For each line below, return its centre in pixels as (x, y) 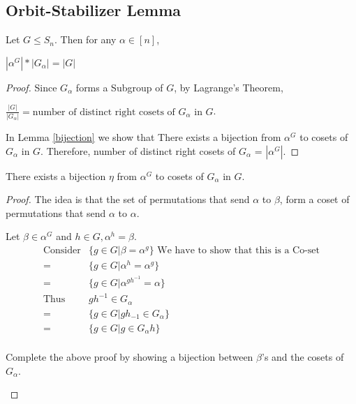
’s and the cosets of (303, 356)
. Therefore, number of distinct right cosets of (138, 150)
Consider (62, 251)
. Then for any (86, 39)
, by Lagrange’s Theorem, (229, 87)
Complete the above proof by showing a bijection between (129, 356)
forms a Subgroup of (119, 87)
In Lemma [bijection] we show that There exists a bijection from (143, 137)
